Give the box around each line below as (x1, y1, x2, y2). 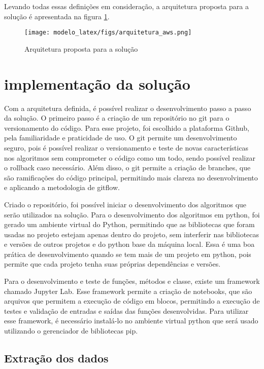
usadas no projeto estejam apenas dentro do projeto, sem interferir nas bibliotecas (4, 229, 259, 239)
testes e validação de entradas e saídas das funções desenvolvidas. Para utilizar (4, 305, 249, 316)
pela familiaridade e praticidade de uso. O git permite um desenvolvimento (4, 132, 237, 143)
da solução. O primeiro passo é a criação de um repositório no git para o (4, 113, 229, 123)
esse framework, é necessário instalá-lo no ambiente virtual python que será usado (4, 315, 258, 326)
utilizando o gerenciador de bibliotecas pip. (4, 325, 138, 336)
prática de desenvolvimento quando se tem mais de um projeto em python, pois (4, 248, 251, 259)
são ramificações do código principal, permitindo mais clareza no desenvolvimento (4, 172, 258, 182)
